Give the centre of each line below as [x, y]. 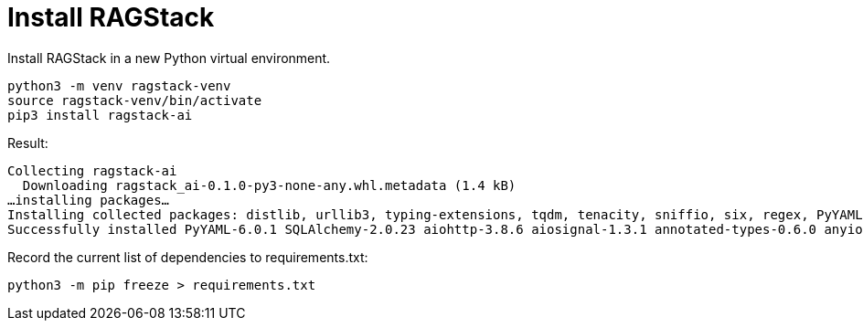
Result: [28, 143]
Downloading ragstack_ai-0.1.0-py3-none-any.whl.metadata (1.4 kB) [269, 185]
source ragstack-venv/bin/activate [135, 100]
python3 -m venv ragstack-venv [119, 85]
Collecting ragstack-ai [92, 170]
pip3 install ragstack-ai [100, 115]
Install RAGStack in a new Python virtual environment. [169, 58]
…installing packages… [89, 200]
